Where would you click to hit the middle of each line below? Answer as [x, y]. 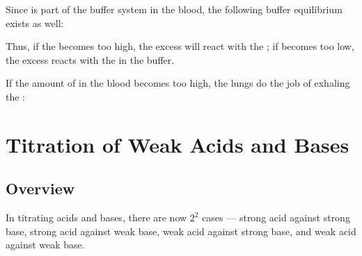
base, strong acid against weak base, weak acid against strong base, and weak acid [181, 231]
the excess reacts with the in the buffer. [90, 59]
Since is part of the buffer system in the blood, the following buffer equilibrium [174, 9]
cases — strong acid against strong [276, 217]
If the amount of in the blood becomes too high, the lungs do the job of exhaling [178, 83]
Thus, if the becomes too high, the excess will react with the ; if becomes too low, [180, 46]
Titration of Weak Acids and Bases [178, 144]
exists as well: [35, 23]
